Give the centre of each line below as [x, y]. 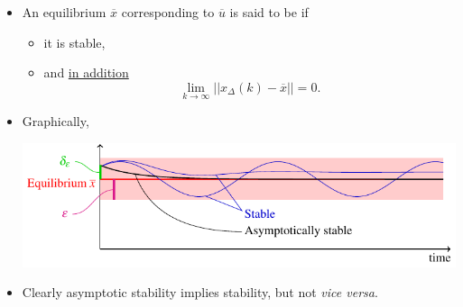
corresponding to [168, 12]
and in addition [86, 72]
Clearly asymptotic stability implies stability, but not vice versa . [200, 292]
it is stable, [74, 42]
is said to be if [269, 12]
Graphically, [56, 121]
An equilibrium [64, 12]
